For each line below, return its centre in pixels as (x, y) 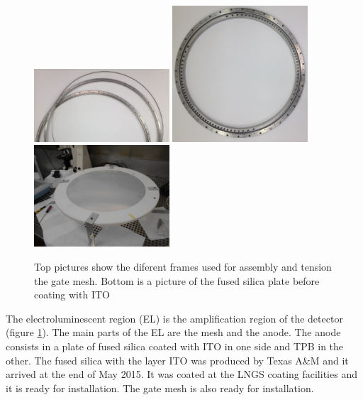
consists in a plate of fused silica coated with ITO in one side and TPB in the (175, 346)
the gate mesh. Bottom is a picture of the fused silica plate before (177, 280)
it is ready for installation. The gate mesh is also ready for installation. (160, 388)
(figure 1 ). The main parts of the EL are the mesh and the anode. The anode (173, 332)
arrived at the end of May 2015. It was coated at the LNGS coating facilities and (181, 374)
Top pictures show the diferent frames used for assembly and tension (183, 266)
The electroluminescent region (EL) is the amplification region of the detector (174, 318)
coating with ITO (72, 294)
